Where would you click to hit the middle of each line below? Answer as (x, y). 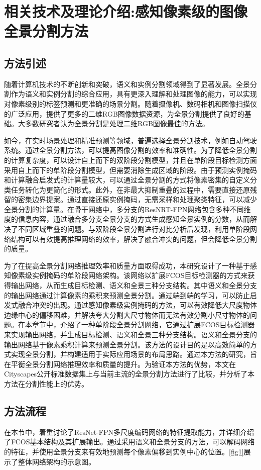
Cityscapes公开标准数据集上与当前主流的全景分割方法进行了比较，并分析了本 (129, 374)
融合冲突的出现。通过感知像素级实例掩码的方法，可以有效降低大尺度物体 (137, 305)
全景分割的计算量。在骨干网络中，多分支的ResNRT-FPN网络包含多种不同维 (127, 209)
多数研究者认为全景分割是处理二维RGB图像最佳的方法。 (117, 123)
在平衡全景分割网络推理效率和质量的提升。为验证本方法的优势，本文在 (120, 364)
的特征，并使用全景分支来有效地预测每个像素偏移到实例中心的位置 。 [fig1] (124, 451)
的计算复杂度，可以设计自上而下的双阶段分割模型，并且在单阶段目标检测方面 (130, 160)
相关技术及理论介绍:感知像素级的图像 (126, 11)
